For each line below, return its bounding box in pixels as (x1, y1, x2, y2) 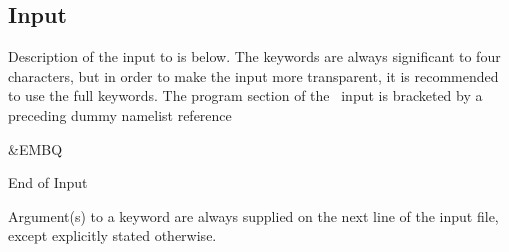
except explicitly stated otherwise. (8, 225, 217, 246)
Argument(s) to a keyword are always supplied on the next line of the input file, (8, 205, 499, 226)
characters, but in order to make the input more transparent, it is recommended (8, 65, 499, 86)
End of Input (8, 172, 88, 193)
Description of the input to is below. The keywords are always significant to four (8, 46, 501, 67)
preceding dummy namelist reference (8, 104, 232, 125)
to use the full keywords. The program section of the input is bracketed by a (8, 85, 483, 106)
